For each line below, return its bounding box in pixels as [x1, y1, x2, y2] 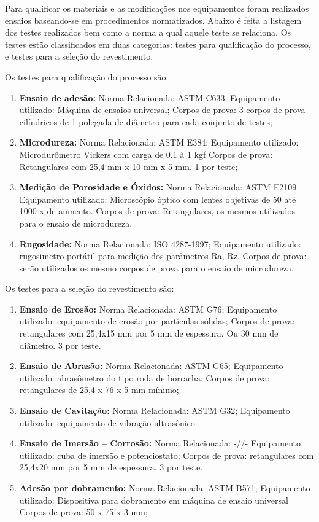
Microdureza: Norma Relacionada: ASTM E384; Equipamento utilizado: [19, 136, 299, 149]
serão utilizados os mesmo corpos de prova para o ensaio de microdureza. [19, 261, 294, 274]
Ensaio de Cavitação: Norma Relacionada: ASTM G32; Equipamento [19, 404, 290, 417]
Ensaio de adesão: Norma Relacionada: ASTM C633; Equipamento [19, 91, 280, 104]
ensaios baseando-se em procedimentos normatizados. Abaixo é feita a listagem [5, 14, 302, 26]
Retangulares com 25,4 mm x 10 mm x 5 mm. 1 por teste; [19, 160, 238, 173]
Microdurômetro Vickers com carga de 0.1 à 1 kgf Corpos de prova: [19, 147, 273, 160]
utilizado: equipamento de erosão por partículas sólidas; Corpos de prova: [19, 314, 295, 327]
